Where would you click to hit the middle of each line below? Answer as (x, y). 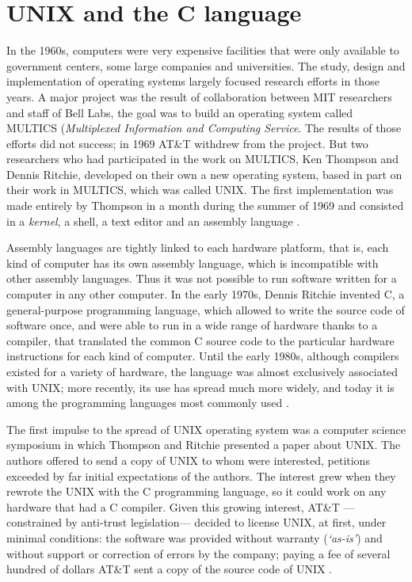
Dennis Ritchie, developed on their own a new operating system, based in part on (204, 174)
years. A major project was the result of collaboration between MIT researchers (199, 96)
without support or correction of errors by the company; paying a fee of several (198, 553)
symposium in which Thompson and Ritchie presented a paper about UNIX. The (204, 445)
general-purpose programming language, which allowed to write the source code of (206, 309)
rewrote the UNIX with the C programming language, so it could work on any (196, 491)
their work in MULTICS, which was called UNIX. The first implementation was (200, 190)
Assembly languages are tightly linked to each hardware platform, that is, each (198, 247)
